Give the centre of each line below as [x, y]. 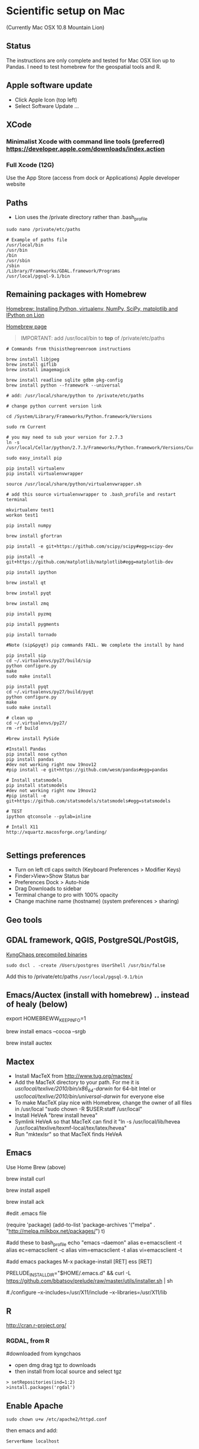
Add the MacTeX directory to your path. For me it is [77, 1083]
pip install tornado [32, 635]
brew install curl [26, 1179]
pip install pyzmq [29, 614]
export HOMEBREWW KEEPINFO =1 [46, 1019]
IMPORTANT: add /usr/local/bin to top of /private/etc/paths [93, 338]
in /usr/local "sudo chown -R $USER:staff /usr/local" [78, 1109]
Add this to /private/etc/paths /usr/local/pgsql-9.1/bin [75, 976]
